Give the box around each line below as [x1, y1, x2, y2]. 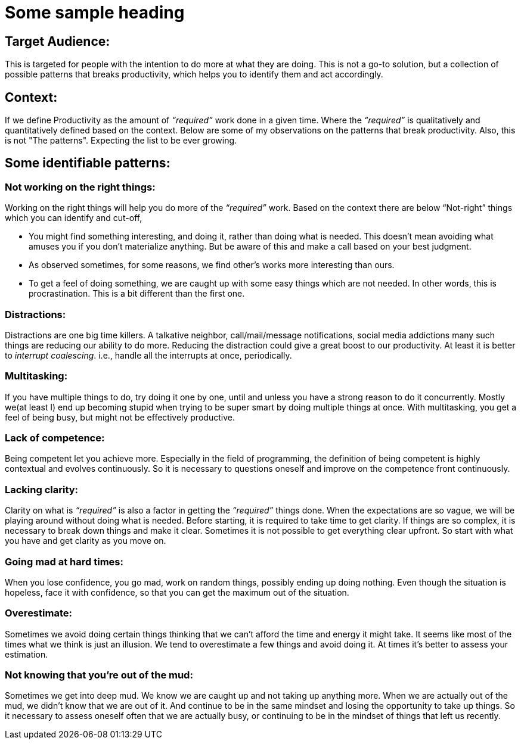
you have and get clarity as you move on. [5, 536, 166, 546]
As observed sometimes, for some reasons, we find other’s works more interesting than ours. [29, 260, 395, 270]
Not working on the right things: [5, 180, 156, 193]
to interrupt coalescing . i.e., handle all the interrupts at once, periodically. [5, 350, 292, 360]
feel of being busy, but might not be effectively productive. [5, 412, 235, 422]
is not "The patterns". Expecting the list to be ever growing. [5, 135, 237, 146]
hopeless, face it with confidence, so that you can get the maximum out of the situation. [5, 587, 349, 597]
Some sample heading [5, 2, 185, 23]
